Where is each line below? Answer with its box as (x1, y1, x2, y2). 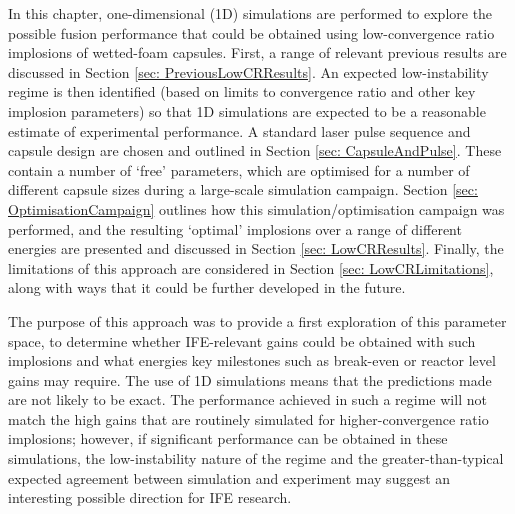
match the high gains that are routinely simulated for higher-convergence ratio (8, 408, 489, 429)
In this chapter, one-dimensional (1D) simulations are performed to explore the (8, 3, 493, 23)
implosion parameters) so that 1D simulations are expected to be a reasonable (8, 100, 486, 121)
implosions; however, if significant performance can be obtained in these (8, 428, 448, 449)
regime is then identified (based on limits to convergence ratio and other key (8, 81, 476, 102)
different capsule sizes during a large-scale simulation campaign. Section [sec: (8, 179, 478, 200)
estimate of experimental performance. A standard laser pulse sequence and (8, 120, 471, 141)
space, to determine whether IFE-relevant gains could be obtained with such (8, 330, 476, 351)
